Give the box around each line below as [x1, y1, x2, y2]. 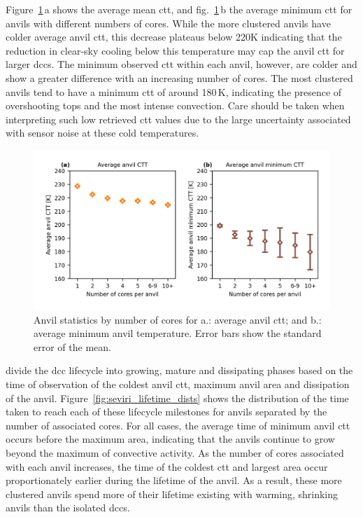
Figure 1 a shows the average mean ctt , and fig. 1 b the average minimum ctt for [6, 2, 353, 16]
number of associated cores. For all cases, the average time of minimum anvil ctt [6, 418, 350, 432]
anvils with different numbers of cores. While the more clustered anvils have [6, 15, 331, 30]
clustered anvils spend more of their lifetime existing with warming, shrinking [6, 486, 339, 501]
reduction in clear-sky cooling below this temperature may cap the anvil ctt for [6, 43, 345, 57]
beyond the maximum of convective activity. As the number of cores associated [6, 446, 344, 460]
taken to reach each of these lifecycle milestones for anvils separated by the [6, 404, 327, 419]
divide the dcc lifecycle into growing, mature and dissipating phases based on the [6, 363, 353, 378]
